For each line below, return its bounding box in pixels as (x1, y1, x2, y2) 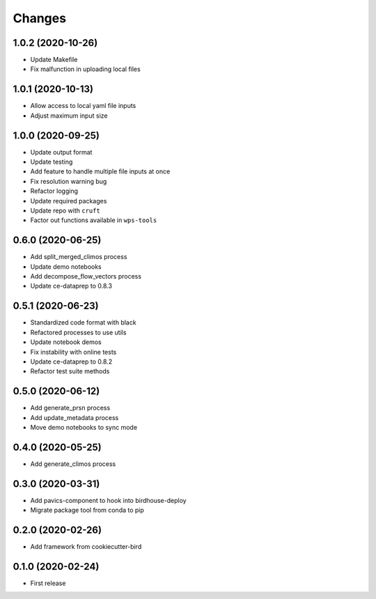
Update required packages (30, 196, 107, 205)
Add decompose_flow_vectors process (30, 272, 142, 281)
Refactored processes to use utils (30, 328, 127, 336)
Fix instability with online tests (30, 348, 117, 356)
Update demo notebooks (30, 262, 102, 271)
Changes (13, 10, 66, 26)
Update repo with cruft (30, 206, 100, 215)
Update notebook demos (30, 338, 102, 346)
